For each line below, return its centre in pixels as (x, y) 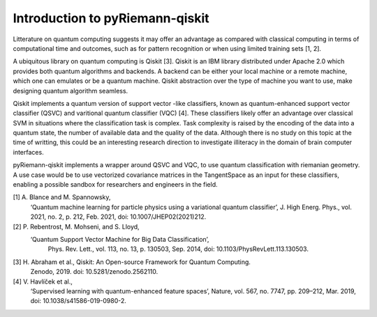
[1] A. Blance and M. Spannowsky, (62, 197)
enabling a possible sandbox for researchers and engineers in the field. (115, 185)
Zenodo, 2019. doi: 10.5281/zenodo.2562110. (94, 272)
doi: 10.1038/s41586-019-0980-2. (79, 301)
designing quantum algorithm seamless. (71, 91)
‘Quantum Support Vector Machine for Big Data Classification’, (120, 239)
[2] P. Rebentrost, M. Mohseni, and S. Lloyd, (76, 226)
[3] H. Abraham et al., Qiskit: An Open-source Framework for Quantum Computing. (132, 262)
